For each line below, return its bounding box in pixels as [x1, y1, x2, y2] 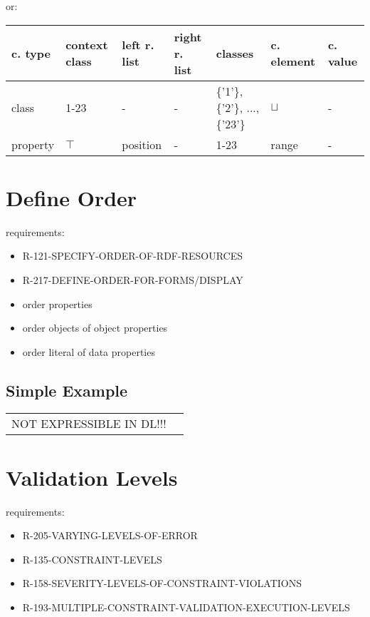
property [11, 136, 55, 153]
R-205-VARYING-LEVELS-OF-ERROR [22, 528, 198, 543]
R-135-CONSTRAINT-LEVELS [22, 551, 162, 566]
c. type [11, 44, 51, 61]
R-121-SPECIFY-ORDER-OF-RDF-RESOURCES [22, 248, 243, 263]
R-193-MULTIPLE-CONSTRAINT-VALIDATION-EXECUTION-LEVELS [22, 599, 350, 614]
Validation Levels [6, 462, 178, 491]
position [122, 136, 162, 153]
